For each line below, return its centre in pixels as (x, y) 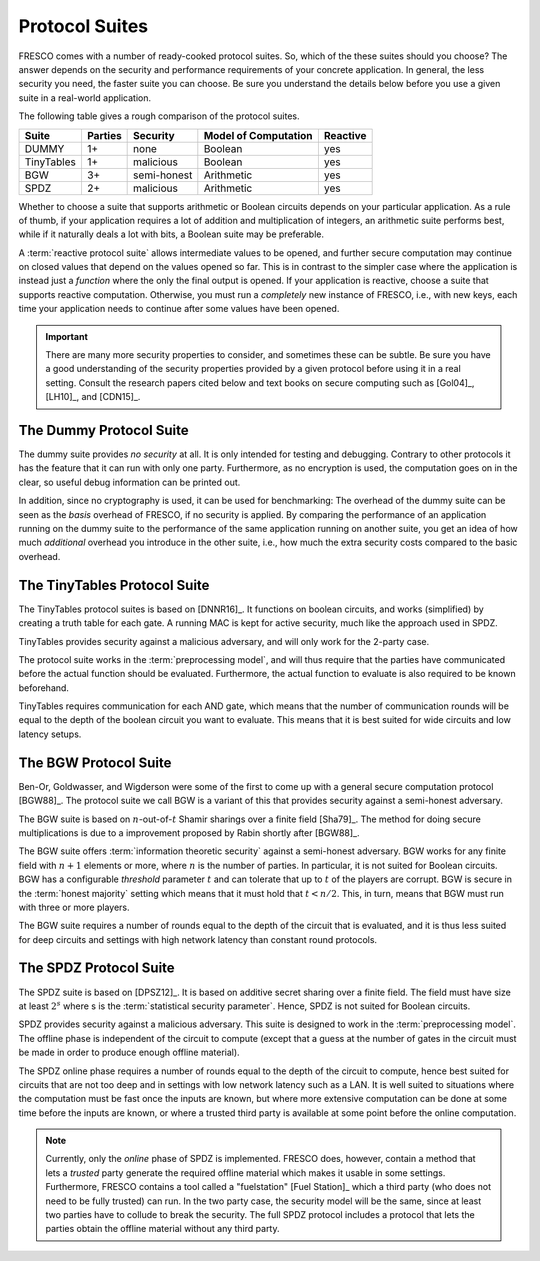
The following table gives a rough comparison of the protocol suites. (159, 116)
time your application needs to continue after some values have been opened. (179, 309)
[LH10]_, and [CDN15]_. (93, 397)
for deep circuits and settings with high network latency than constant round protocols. (198, 939)
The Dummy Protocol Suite (103, 430)
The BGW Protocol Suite (95, 762)
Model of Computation (258, 135)
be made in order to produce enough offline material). (129, 1052)
